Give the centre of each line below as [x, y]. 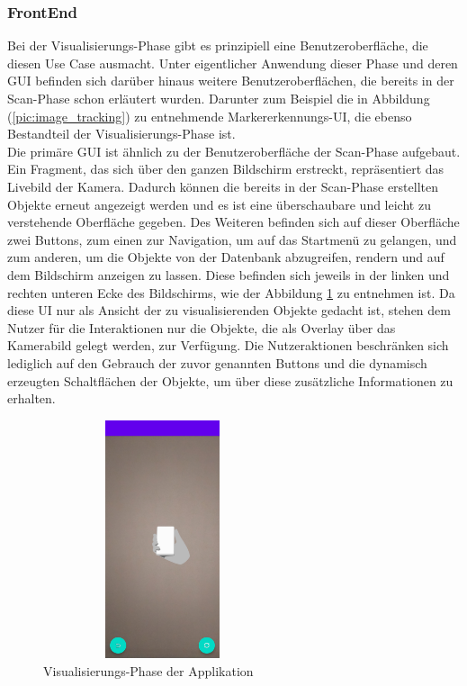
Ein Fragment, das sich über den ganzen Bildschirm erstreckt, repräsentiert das [226, 169]
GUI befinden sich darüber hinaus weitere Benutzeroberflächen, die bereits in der [231, 81]
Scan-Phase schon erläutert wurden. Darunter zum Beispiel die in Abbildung [219, 98]
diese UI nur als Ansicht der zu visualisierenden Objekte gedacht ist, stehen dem [229, 310]
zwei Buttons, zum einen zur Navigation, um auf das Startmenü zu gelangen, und [232, 239]
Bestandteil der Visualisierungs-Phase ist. [121, 134]
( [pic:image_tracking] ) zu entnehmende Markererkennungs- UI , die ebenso [210, 116]
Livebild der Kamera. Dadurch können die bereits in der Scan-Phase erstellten [223, 186]
